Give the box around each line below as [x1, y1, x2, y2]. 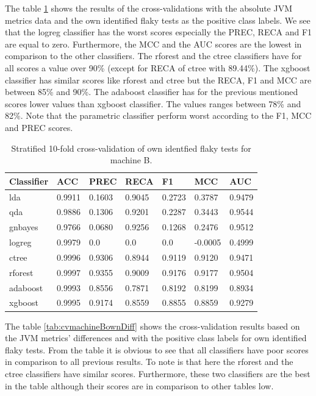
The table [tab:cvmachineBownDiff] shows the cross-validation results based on [5, 319, 300, 332]
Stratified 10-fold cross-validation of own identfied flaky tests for [11, 141, 251, 154]
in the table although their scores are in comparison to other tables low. [5, 379, 274, 392]
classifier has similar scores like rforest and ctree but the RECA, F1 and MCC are [5, 73, 312, 86]
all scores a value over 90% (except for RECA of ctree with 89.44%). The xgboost [5, 61, 311, 74]
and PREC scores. [5, 121, 73, 133]
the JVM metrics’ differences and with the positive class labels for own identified [5, 331, 307, 344]
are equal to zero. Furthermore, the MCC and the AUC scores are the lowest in [5, 37, 302, 50]
